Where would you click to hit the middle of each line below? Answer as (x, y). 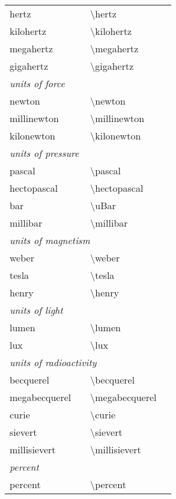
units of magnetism (50, 240)
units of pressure (44, 153)
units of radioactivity (53, 362)
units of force (37, 83)
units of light (36, 310)
